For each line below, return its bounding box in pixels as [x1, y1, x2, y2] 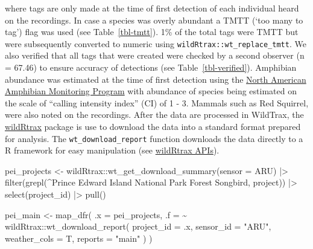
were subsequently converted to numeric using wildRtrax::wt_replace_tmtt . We [5, 37, 306, 50]
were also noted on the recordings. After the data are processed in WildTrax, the [5, 108, 304, 121]
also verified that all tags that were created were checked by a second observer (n [5, 49, 305, 62]
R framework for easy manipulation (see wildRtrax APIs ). [5, 144, 220, 157]
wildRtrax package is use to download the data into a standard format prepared [5, 120, 301, 132]
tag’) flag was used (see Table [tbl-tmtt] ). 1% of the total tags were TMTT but [5, 25, 299, 38]
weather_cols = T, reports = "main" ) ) [5, 231, 153, 244]
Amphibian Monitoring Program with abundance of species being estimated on [5, 85, 297, 97]
